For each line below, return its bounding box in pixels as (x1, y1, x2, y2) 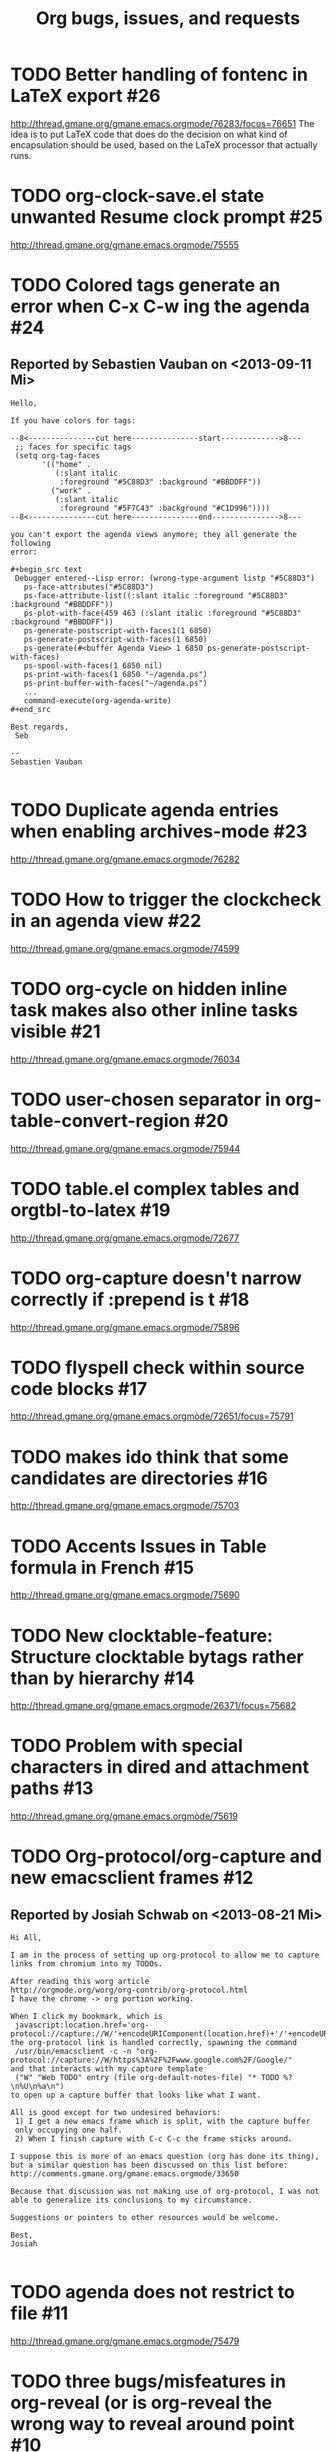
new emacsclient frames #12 (10, 1867, 254, 1889)
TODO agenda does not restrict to (10, 2281, 295, 2304)
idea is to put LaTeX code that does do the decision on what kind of (10, 128, 288, 140)
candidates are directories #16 (10, 1467, 268, 1489)
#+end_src (10, 704, 52, 714)
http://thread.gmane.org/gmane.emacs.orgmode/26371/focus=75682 (10, 1700, 297, 1712)
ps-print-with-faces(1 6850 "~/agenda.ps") (23, 669, 208, 679)
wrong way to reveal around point (10, 2413, 295, 2436)
